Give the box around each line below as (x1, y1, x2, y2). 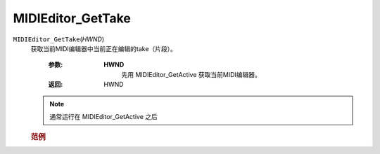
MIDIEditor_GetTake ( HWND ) (13, 35, 105, 43)
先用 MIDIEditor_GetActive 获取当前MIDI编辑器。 (121, 70, 262, 78)
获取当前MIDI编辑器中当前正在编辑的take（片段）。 (30, 44, 177, 52)
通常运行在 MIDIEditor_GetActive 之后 (49, 112, 158, 120)
